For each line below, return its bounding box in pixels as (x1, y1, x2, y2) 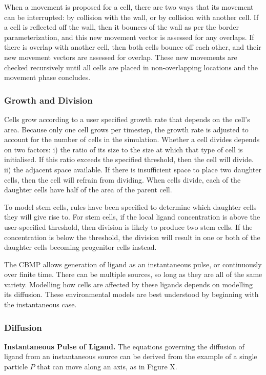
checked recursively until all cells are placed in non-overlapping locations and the (4, 62, 258, 72)
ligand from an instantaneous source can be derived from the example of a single (4, 351, 257, 362)
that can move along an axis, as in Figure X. (37, 361, 177, 372)
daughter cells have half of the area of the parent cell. (4, 184, 172, 195)
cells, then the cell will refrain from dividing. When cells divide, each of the (4, 174, 241, 185)
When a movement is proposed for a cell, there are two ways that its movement (4, 2, 254, 12)
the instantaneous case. (4, 299, 77, 310)
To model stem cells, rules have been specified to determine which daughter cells (4, 201, 257, 212)
